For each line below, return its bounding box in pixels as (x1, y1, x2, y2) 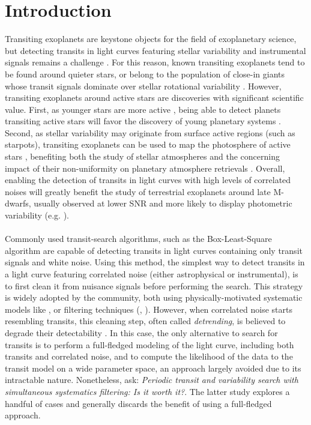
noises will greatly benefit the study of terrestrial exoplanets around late (5, 185, 271, 197)
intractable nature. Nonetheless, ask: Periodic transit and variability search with (5, 373, 298, 386)
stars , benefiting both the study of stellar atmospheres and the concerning (5, 150, 280, 163)
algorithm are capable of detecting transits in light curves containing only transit (5, 244, 303, 256)
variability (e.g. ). (5, 209, 70, 222)
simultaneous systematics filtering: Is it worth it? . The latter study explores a (5, 385, 290, 397)
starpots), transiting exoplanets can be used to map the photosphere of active (5, 138, 291, 151)
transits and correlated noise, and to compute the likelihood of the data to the (5, 350, 293, 363)
